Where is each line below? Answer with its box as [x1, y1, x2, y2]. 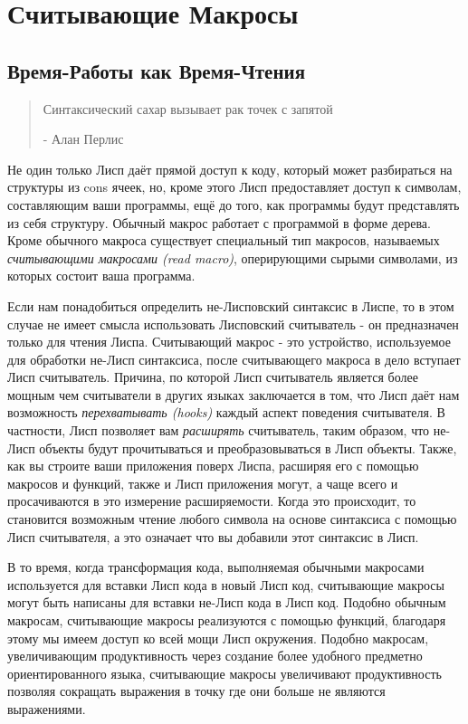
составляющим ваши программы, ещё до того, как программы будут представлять [7, 195, 460, 214]
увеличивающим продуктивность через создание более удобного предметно [7, 646, 423, 665]
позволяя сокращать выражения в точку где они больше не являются [7, 681, 386, 700]
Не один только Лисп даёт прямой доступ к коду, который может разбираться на [7, 159, 453, 178]
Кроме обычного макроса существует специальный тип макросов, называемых [7, 231, 440, 250]
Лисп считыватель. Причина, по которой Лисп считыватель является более [7, 367, 418, 386]
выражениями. [7, 699, 86, 718]
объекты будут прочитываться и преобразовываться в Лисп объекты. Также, [39, 438, 457, 457]
